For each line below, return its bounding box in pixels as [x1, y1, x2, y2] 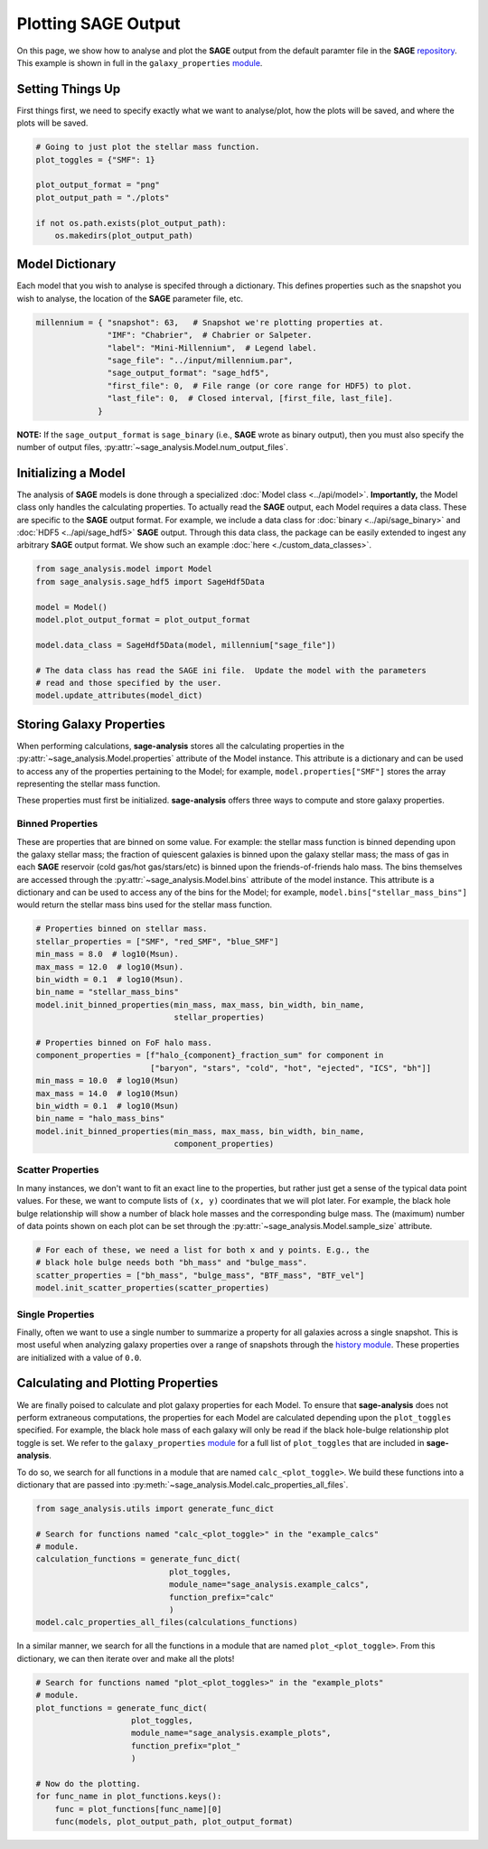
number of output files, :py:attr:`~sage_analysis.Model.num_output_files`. [16, 441, 289, 452]
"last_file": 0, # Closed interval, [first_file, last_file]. [107, 393, 393, 404]
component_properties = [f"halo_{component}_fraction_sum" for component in [35, 1050, 384, 1061]
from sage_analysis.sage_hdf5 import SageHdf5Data [35, 577, 266, 587]
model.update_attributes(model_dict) [35, 690, 203, 700]
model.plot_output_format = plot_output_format [35, 615, 250, 624]
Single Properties [16, 1308, 95, 1320]
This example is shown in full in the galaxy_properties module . [16, 57, 263, 68]
